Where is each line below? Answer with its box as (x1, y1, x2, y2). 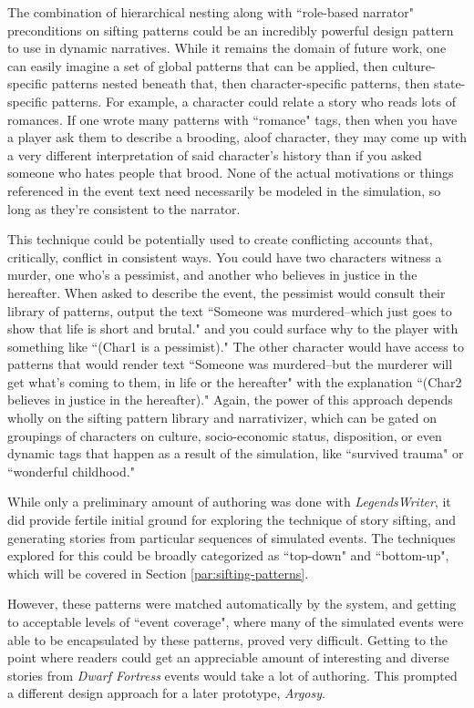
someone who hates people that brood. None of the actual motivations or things (7, 163, 454, 182)
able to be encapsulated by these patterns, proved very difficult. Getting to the (7, 630, 448, 649)
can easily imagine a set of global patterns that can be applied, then (7, 56, 388, 75)
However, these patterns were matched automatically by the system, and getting (7, 594, 457, 613)
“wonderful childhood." (7, 461, 135, 480)
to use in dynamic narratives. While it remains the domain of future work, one (7, 38, 447, 57)
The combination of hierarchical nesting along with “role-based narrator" (7, 3, 414, 21)
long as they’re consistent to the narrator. (7, 199, 241, 218)
